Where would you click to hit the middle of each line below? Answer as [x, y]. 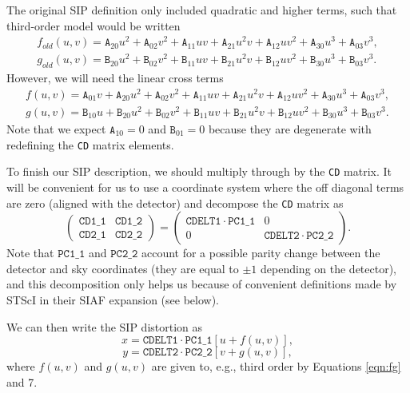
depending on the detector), [329, 268]
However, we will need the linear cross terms [115, 78]
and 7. [22, 381]
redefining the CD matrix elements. [90, 144]
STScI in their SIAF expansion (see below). [113, 299]
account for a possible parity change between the [261, 253]
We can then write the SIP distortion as [105, 326]
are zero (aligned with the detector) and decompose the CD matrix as [175, 202]
